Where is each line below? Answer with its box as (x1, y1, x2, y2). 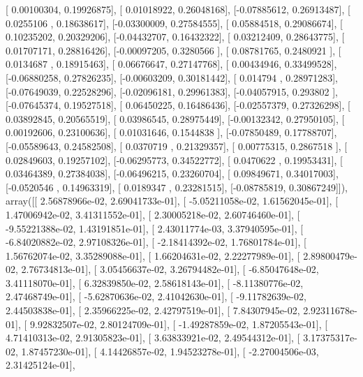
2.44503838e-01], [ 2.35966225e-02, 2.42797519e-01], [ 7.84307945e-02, (6, 303, 300, 318)
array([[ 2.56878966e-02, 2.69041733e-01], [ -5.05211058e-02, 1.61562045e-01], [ (6, 193, 339, 208)
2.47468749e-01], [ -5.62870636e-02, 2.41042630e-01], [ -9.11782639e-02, (6, 289, 306, 304)
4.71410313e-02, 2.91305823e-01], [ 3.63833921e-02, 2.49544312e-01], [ (6, 330, 300, 345)
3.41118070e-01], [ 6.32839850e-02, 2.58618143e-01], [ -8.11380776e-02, (6, 275, 304, 290)
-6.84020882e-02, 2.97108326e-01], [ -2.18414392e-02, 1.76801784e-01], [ (6, 235, 306, 249)
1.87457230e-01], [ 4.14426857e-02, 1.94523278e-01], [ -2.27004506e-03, (21, 343, 319, 358)
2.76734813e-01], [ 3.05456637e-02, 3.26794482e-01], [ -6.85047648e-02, (21, 262, 319, 276)
